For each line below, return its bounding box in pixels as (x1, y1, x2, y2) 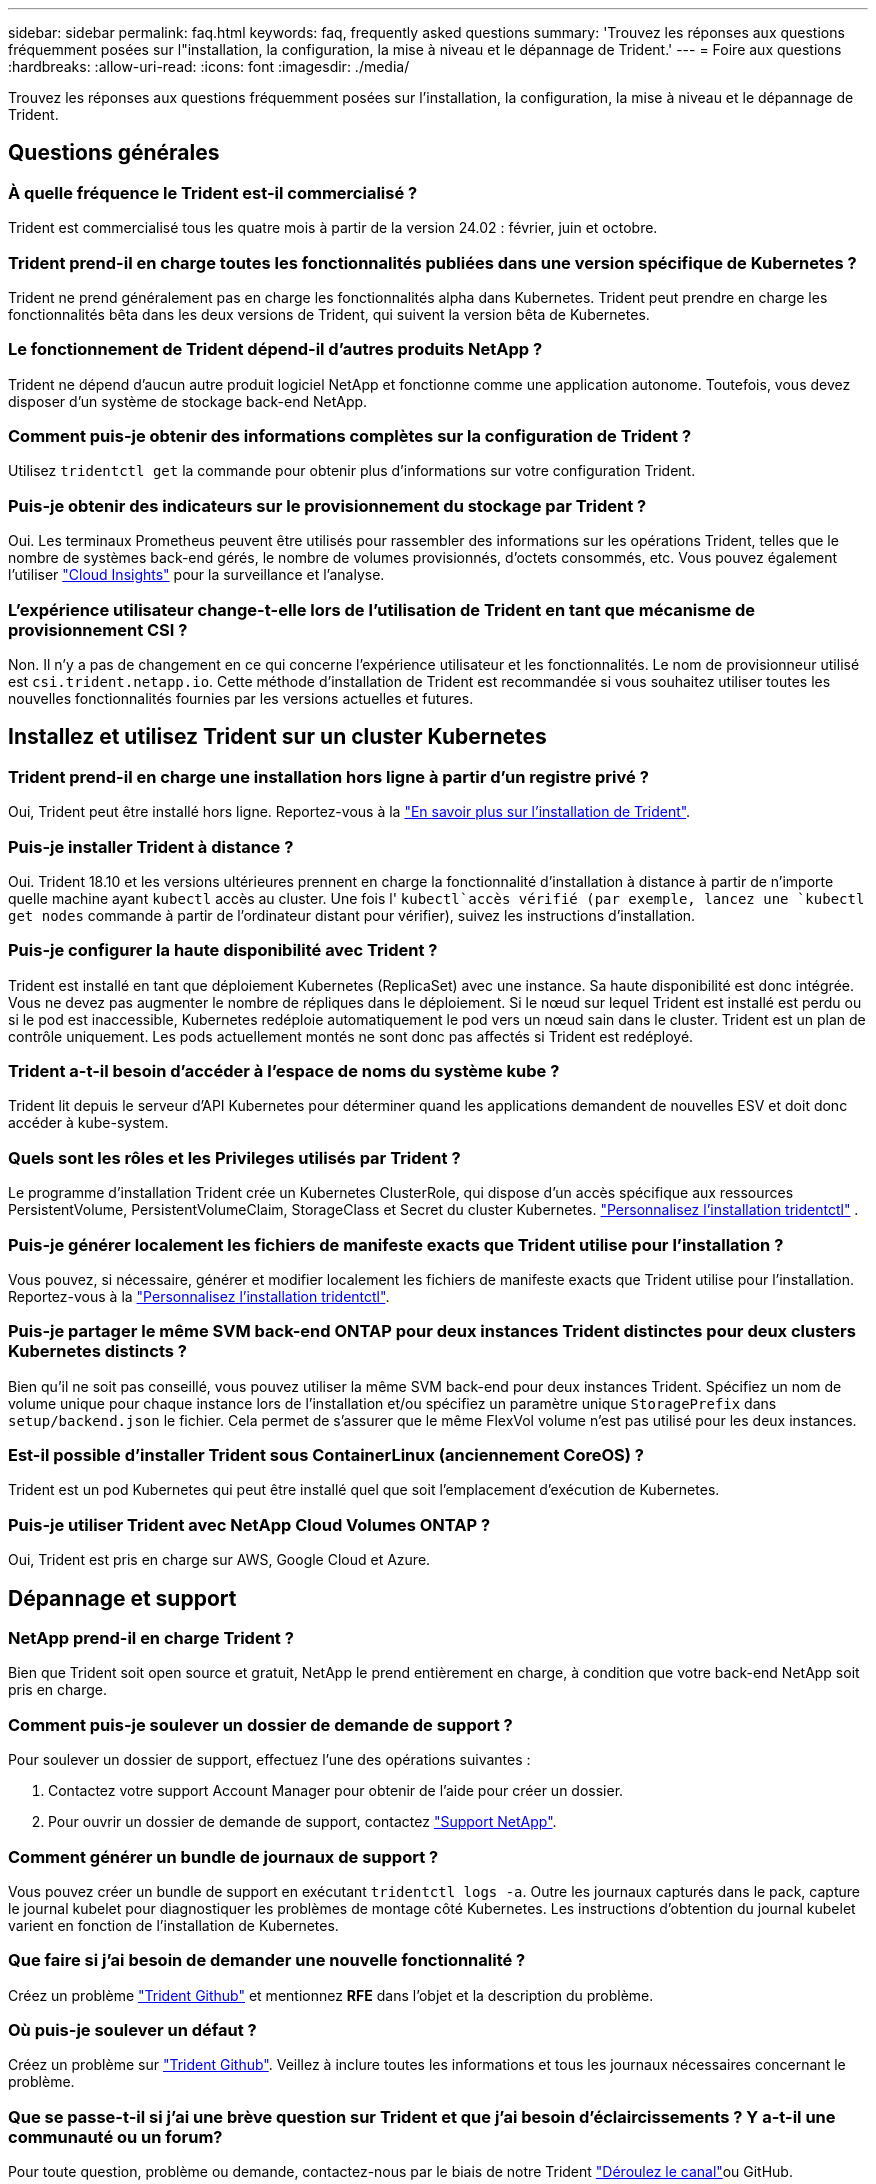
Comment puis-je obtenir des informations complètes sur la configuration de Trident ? (8, 426, 692, 447)
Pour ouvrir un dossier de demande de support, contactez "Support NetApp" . (48, 1813, 557, 1831)
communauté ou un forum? (8, 2126, 223, 2147)
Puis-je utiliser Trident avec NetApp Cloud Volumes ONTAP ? (8, 1514, 491, 1535)
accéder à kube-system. (8, 1114, 169, 1132)
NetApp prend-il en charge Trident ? (8, 1628, 294, 1649)
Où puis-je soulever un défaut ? (8, 2020, 257, 2041)
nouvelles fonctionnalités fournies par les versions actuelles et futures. (8, 689, 474, 707)
